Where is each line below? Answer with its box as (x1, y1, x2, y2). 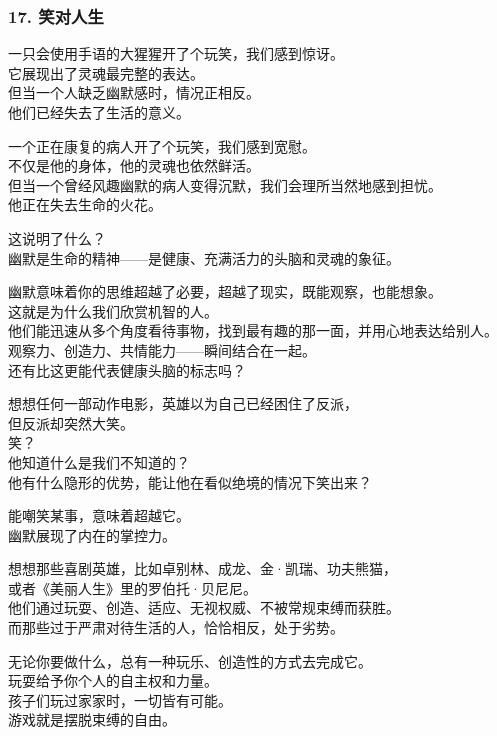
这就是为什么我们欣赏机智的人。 (8, 300, 218, 321)
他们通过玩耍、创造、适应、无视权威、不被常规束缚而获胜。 (8, 597, 400, 618)
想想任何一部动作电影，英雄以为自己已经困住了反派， (8, 393, 358, 414)
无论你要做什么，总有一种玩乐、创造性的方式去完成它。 (8, 650, 372, 671)
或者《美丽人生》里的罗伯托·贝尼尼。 (8, 577, 257, 598)
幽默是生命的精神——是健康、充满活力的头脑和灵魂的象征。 (8, 247, 400, 268)
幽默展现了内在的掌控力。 (8, 524, 176, 545)
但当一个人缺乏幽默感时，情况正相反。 (8, 82, 260, 103)
